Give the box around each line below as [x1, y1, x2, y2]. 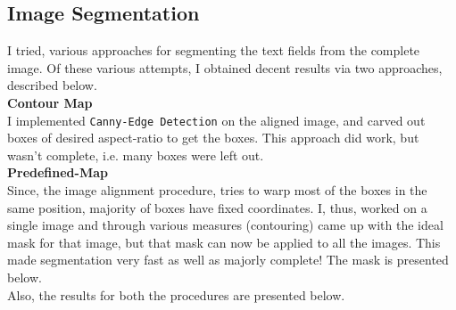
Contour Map [7, 93, 93, 111]
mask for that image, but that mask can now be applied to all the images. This [7, 232, 441, 251]
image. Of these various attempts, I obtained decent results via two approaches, [7, 58, 443, 77]
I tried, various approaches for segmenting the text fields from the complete [7, 41, 420, 60]
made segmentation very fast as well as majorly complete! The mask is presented [7, 250, 449, 269]
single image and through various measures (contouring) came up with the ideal [7, 216, 444, 234]
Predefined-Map [7, 163, 108, 182]
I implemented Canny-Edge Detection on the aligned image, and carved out [7, 110, 426, 129]
